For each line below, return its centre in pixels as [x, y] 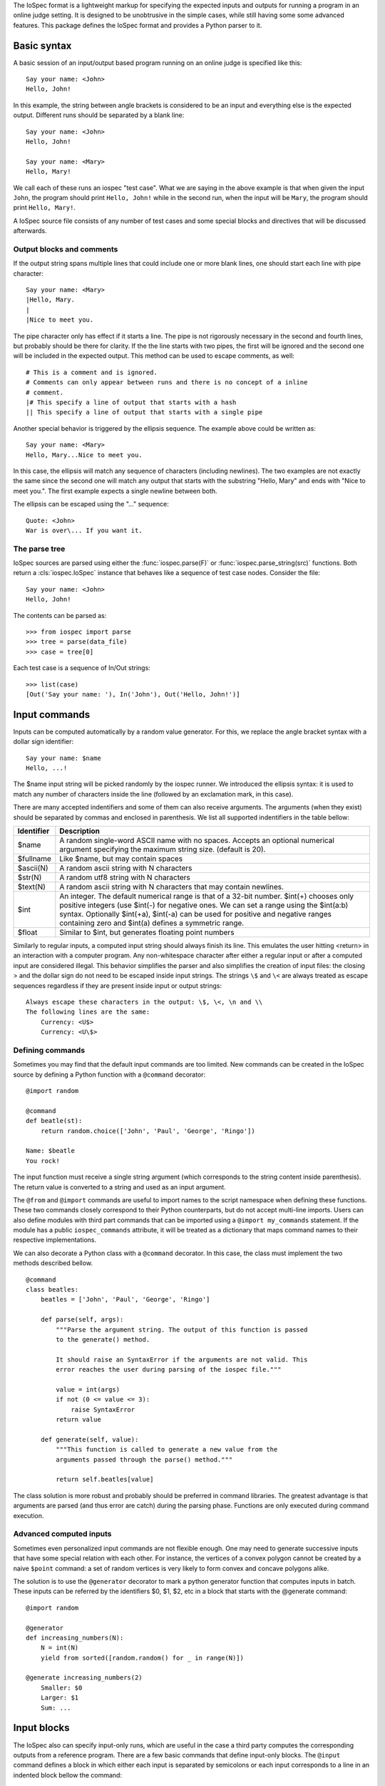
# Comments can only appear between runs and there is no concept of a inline [167, 383]
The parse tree [39, 549]
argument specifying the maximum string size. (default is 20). [163, 849]
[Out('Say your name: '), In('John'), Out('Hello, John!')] [133, 694]
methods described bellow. [53, 1263]
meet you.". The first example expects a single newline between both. [115, 491]
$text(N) [32, 887]
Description [79, 831]
